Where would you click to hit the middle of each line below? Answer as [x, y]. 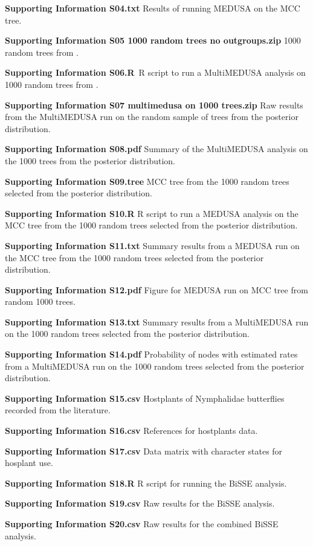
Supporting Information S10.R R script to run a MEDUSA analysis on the [152, 213]
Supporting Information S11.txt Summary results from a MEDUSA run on [152, 245]
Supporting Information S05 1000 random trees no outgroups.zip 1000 [153, 40]
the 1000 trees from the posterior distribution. [90, 160]
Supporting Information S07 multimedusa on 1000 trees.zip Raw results [154, 105]
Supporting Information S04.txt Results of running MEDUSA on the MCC [153, 8]
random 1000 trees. [40, 301]
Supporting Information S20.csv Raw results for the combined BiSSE [142, 524]
